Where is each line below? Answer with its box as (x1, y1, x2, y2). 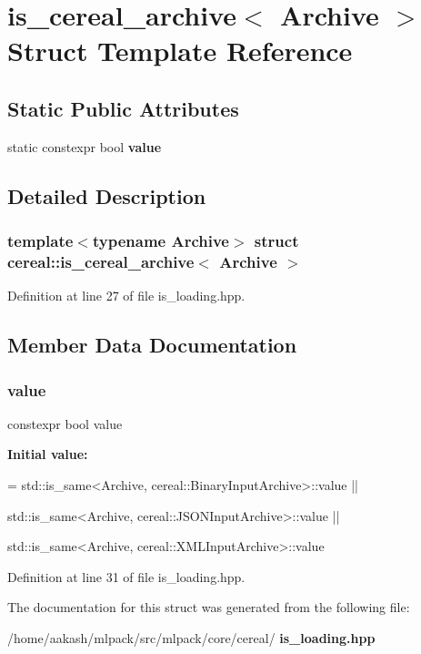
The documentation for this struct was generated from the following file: (7, 598, 410, 617)
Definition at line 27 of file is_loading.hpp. (7, 286, 246, 305)
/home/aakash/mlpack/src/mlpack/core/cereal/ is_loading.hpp (7, 628, 376, 648)
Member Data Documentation (7, 331, 297, 359)
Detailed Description (7, 181, 206, 209)
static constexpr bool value (7, 137, 162, 156)
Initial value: (7, 445, 88, 464)
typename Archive (92, 230, 229, 252)
